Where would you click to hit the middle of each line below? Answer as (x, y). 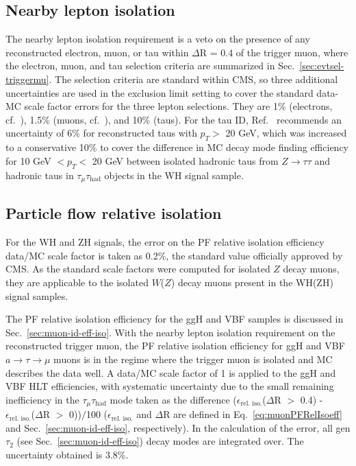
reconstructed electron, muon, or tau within (97, 52)
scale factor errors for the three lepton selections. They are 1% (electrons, (178, 106)
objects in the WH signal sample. (174, 175)
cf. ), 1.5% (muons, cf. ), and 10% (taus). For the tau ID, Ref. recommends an (174, 119)
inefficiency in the (42, 399)
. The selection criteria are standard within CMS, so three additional (193, 79)
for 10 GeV (28, 160)
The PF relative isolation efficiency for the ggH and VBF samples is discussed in (175, 319)
